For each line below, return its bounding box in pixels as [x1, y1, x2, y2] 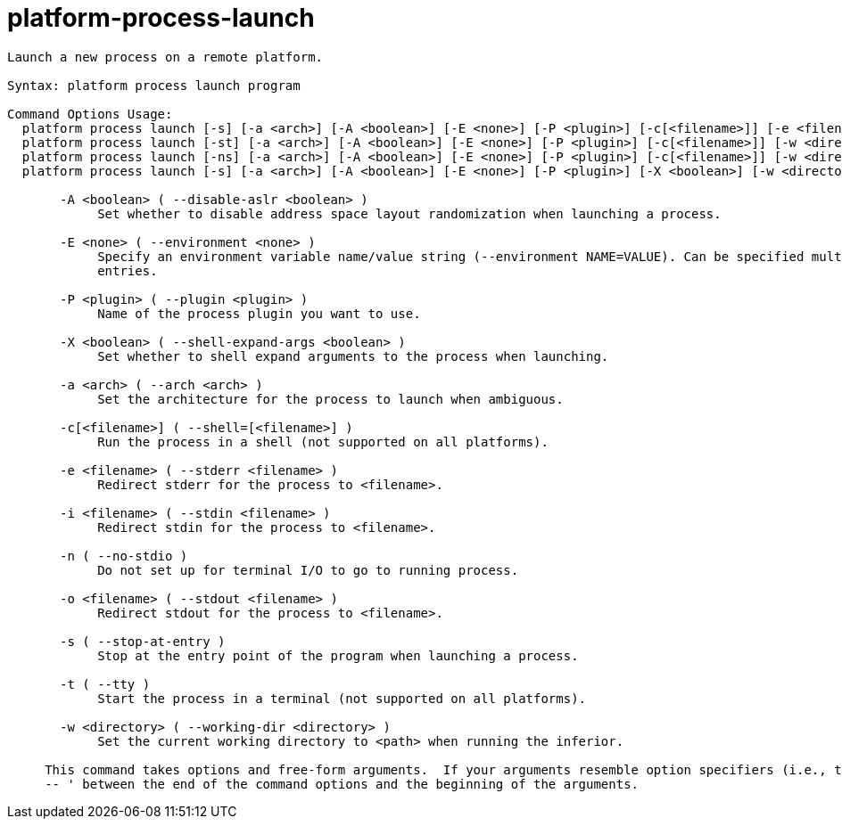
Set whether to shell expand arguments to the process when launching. [97, 348, 609, 364]
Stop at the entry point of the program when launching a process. [97, 648, 579, 663]
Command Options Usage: [7, 106, 173, 121]
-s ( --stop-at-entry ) [60, 634, 226, 649]
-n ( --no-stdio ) [60, 548, 188, 563]
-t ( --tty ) [60, 676, 151, 691]
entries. [97, 263, 158, 278]
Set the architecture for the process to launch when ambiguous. [97, 391, 564, 406]
